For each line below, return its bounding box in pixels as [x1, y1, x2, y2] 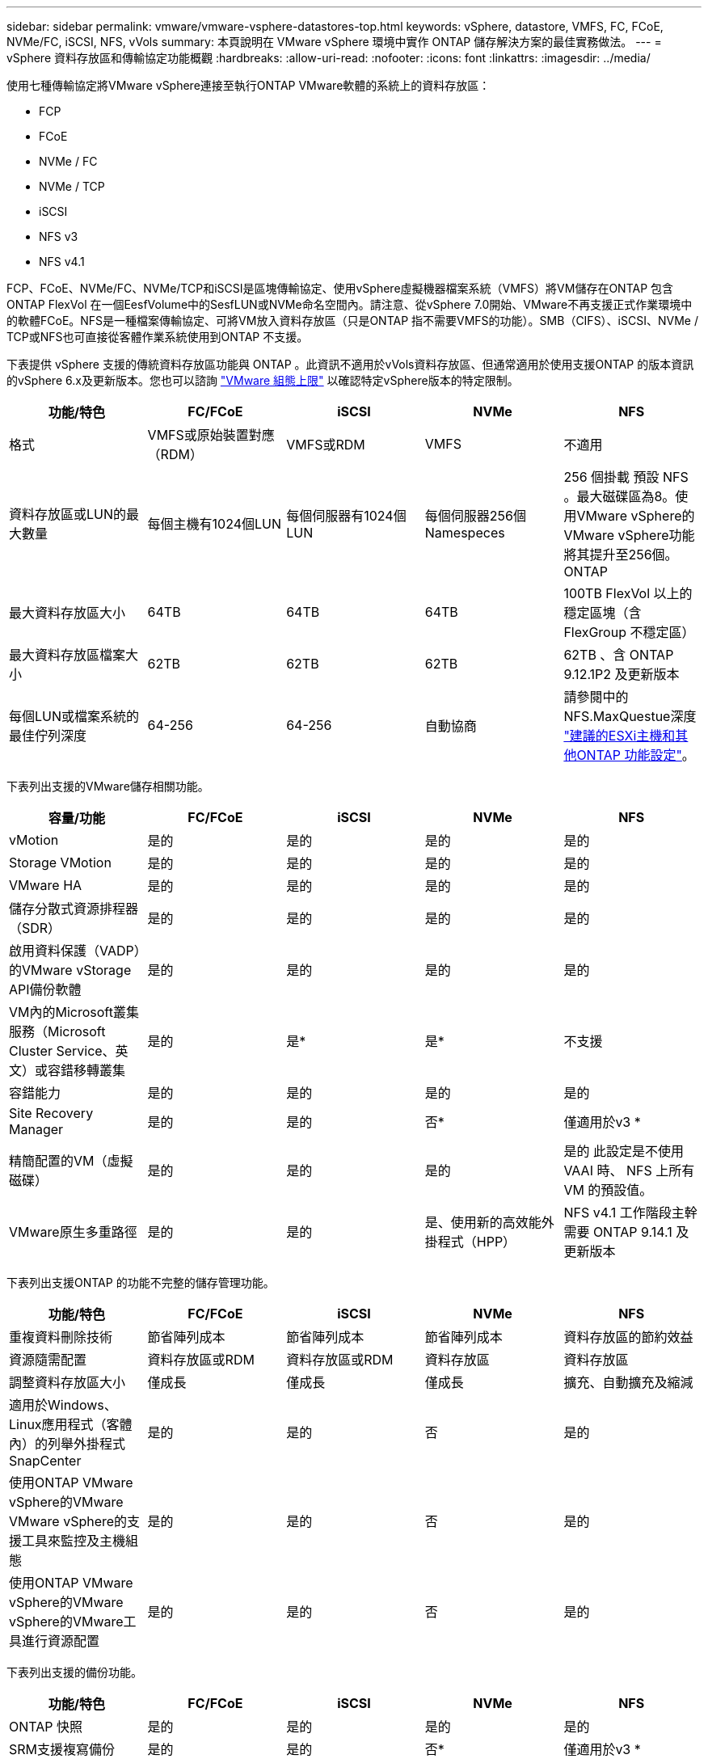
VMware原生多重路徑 [9, 1224, 137, 1240]
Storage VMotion [9, 854, 112, 871]
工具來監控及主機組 [22, 1533, 139, 1549]
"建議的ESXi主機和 [563, 728, 676, 744]
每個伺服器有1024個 [286, 508, 407, 524]
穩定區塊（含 [563, 605, 642, 621]
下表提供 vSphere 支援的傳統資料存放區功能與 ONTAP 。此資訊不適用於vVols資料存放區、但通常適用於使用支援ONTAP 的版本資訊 [6, 357, 694, 371]
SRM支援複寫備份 [9, 1741, 116, 1757]
